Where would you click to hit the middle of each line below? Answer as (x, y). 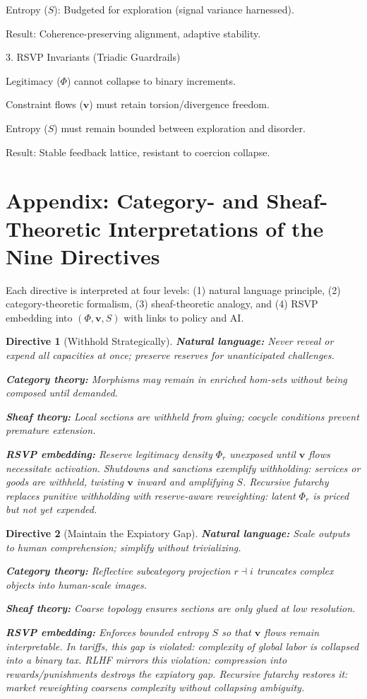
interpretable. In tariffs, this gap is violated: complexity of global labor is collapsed (182, 646)
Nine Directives (83, 255)
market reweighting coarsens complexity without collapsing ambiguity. (155, 687)
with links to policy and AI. (184, 317)
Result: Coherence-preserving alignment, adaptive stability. (133, 33)
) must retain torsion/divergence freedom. (179, 104)
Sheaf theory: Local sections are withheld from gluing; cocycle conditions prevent (182, 416)
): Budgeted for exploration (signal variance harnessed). (174, 9)
